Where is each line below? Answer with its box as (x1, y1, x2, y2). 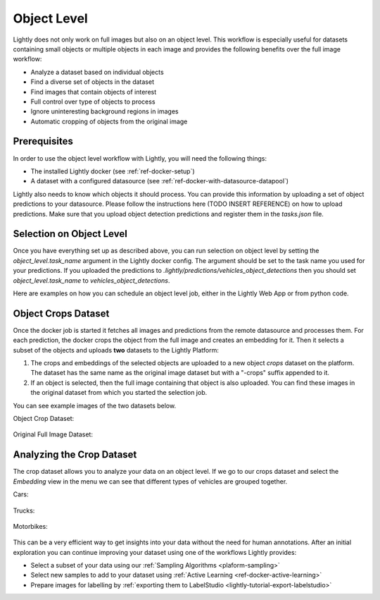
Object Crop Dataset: (13, 415, 75, 423)
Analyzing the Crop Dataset (13, 448, 137, 461)
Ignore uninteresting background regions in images (30, 107, 179, 116)
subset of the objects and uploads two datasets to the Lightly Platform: (13, 345, 220, 354)
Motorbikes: (13, 522, 49, 530)
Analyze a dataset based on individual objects (30, 68, 165, 76)
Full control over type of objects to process (30, 97, 156, 106)
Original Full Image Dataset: (13, 430, 93, 439)
